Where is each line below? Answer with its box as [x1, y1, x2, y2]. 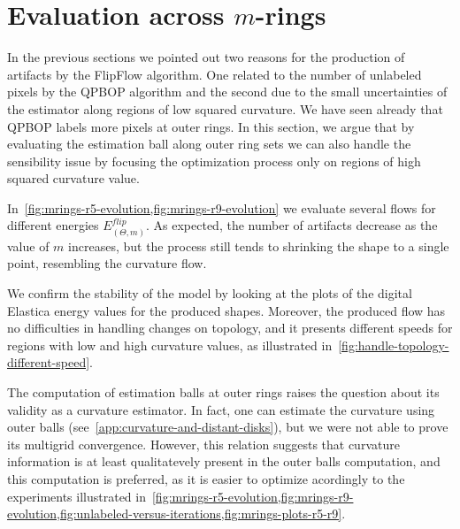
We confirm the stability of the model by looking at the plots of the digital [7, 284, 412, 303]
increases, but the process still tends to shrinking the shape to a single [68, 236, 449, 255]
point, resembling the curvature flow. [7, 254, 207, 272]
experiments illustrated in [7, 487, 146, 505]
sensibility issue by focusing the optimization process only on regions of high [7, 151, 421, 170]
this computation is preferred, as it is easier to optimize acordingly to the [7, 470, 405, 488]
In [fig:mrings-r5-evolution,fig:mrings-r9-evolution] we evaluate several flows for [7, 198, 436, 217]
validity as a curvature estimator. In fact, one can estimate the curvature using [7, 400, 435, 418]
